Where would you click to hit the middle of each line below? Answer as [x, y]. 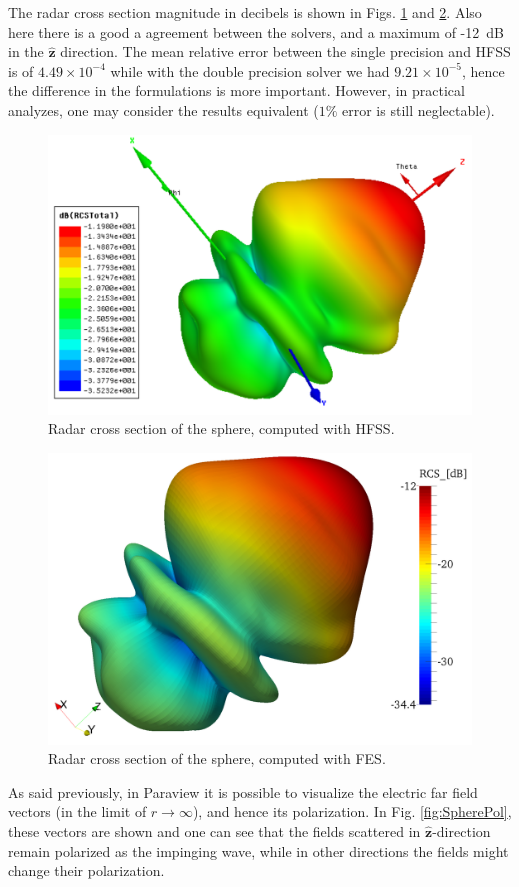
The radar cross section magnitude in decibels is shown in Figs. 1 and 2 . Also [245, 12]
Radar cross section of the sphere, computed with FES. [217, 758]
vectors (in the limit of [77, 811]
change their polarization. [86, 870]
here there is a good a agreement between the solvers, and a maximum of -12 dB [256, 31]
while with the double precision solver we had [250, 70]
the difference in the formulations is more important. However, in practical [236, 90]
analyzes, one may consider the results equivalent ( [163, 109]
